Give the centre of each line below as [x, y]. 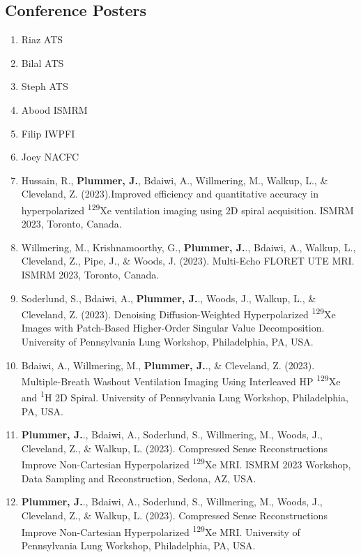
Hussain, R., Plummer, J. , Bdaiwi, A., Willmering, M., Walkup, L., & [175, 180]
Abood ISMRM [54, 109]
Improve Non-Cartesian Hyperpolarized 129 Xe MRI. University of [161, 530]
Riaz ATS [42, 39]
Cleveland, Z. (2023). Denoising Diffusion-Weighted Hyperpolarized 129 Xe [178, 313]
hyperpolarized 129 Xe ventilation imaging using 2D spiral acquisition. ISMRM [187, 209]
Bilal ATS [43, 62]
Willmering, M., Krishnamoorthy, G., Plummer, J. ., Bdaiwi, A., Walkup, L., [189, 247]
